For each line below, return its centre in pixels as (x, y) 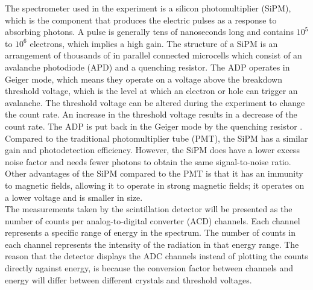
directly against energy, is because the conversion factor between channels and (149, 268)
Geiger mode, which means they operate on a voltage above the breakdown (144, 79)
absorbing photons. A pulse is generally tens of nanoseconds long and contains (150, 32)
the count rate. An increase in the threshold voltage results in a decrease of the (151, 114)
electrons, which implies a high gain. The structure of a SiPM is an (154, 43)
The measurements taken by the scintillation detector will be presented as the (149, 209)
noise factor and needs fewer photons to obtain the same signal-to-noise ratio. (148, 161)
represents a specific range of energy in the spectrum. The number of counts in (150, 232)
